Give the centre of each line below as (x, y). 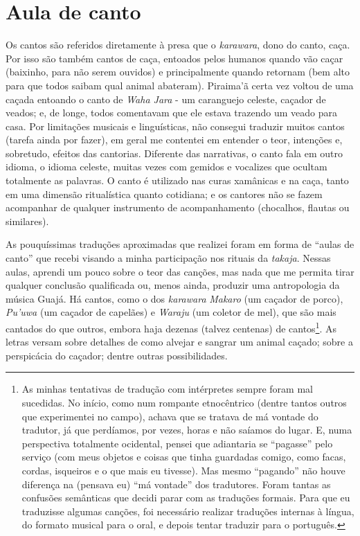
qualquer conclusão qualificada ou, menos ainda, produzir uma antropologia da (173, 285)
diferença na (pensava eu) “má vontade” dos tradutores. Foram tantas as (176, 484)
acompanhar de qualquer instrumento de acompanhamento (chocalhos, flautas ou (178, 207)
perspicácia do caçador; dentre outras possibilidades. (117, 355)
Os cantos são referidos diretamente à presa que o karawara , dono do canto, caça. (178, 45)
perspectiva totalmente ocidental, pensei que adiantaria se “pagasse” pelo (177, 443)
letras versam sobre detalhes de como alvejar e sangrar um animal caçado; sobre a (179, 342)
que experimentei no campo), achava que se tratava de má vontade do (170, 416)
